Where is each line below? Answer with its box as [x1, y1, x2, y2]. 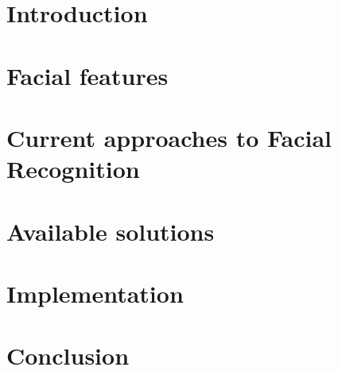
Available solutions [6, 214, 215, 247]
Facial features [6, 59, 169, 91]
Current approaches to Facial [6, 121, 332, 153]
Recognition [6, 153, 140, 185]
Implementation [6, 276, 184, 309]
